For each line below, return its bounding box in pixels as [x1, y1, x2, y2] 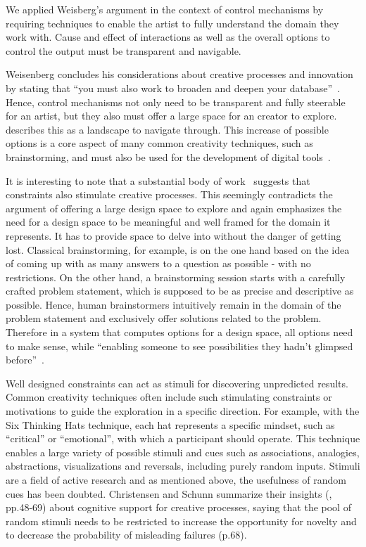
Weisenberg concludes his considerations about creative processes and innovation [6, 67, 353, 82]
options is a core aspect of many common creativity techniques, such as [6, 136, 313, 150]
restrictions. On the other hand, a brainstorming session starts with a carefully [6, 269, 346, 284]
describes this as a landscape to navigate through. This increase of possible [6, 122, 329, 136]
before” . [6, 352, 44, 367]
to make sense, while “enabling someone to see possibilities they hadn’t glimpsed [6, 338, 353, 353]
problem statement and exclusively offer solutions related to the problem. [6, 311, 322, 326]
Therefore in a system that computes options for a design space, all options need [6, 325, 353, 340]
